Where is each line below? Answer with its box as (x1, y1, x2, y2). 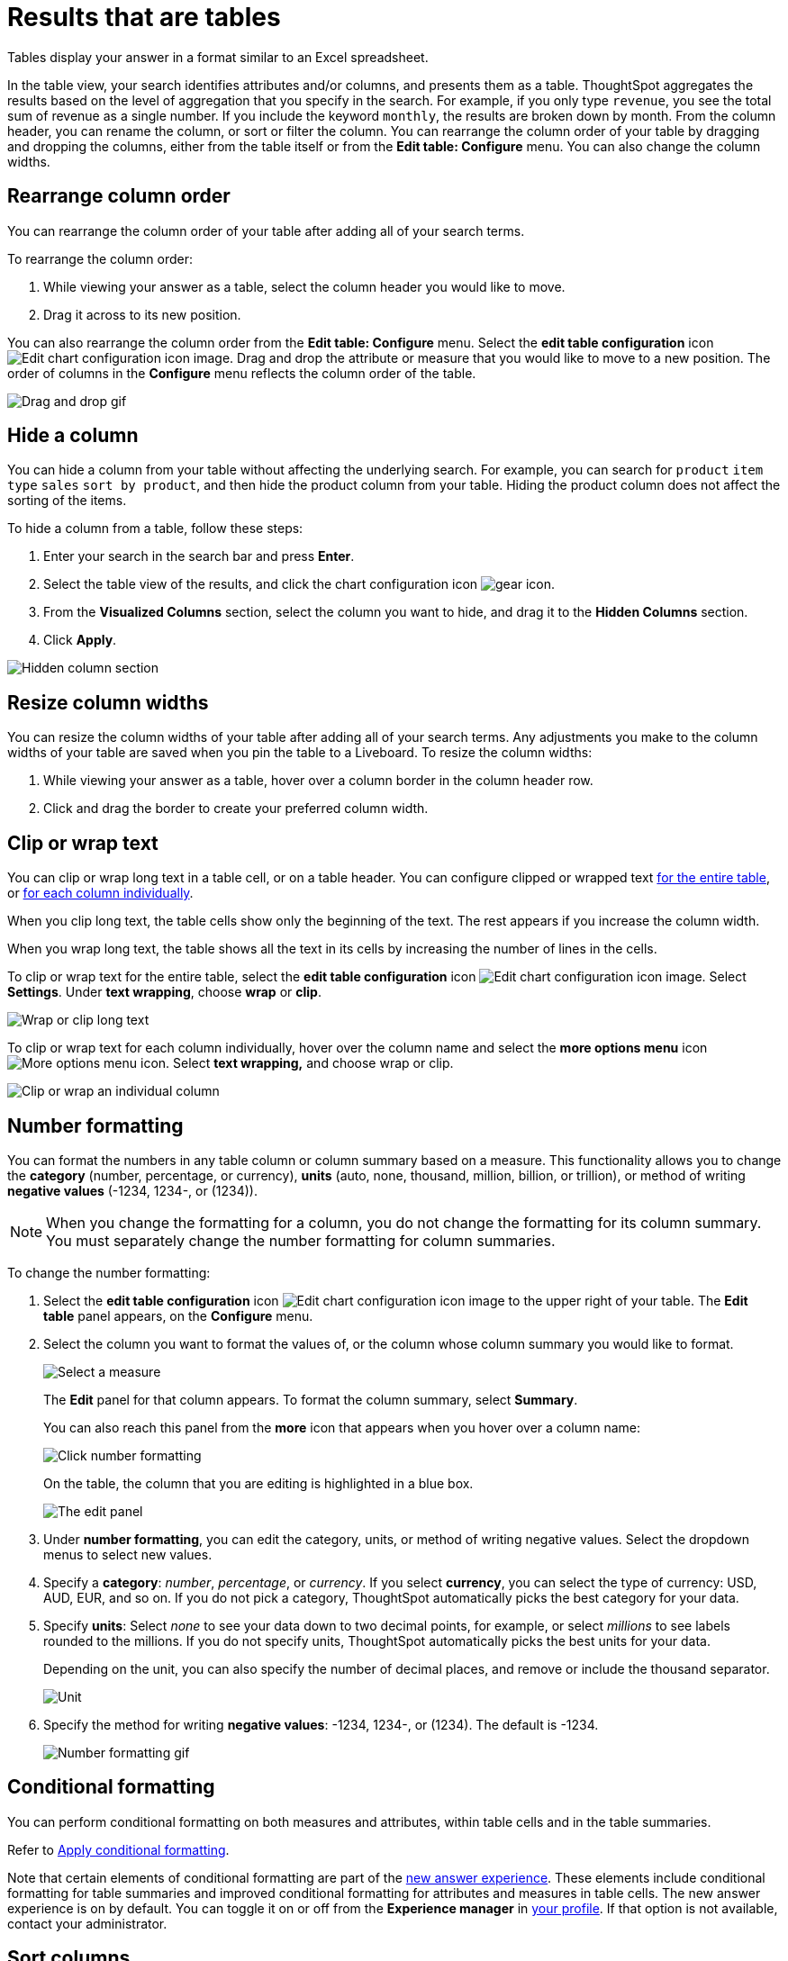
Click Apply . (43, 632, 117, 648)
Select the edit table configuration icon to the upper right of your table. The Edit (43, 1292, 748, 1308)
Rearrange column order (7, 185, 231, 208)
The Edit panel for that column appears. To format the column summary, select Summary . (43, 1391, 578, 1407)
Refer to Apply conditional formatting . (7, 1841, 230, 1857)
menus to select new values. (43, 1546, 213, 1562)
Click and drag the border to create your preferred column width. (43, 800, 429, 817)
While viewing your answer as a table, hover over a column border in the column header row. (43, 773, 593, 789)
